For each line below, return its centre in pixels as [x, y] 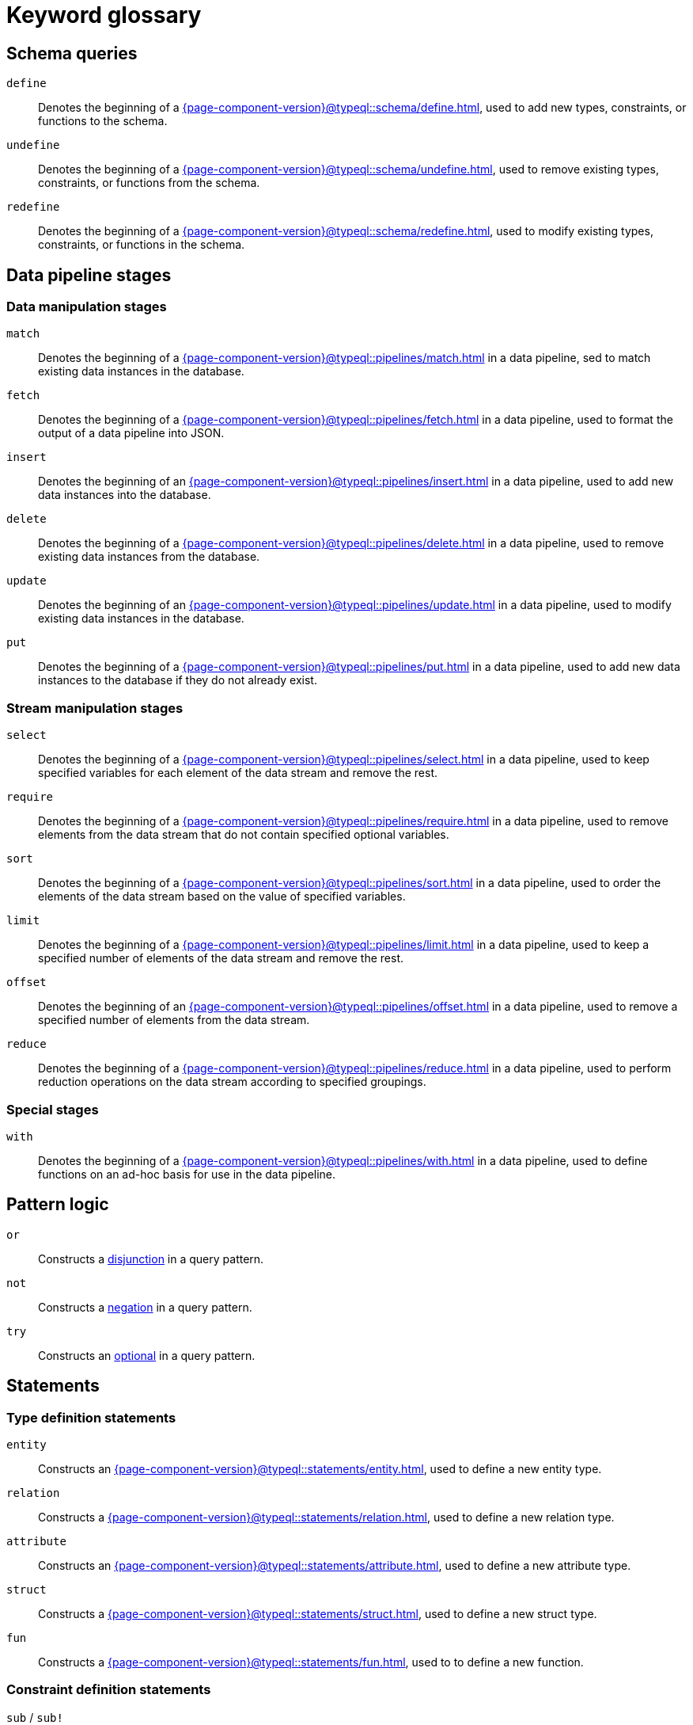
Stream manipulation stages [95, 708]
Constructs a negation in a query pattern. [145, 1307]
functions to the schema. [103, 121]
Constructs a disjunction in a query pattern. [151, 1259]
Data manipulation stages [87, 307]
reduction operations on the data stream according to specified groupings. [232, 1082]
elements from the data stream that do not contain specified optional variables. [244, 835]
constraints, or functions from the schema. [149, 183]
